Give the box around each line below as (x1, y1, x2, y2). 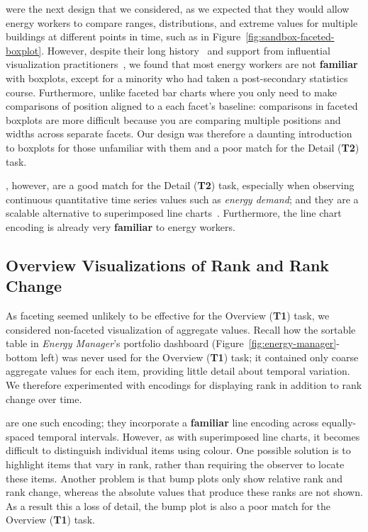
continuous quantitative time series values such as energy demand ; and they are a (6, 191, 359, 206)
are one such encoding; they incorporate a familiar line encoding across (6, 415, 319, 430)
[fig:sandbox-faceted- (245, 29, 335, 44)
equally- (322, 415, 357, 430)
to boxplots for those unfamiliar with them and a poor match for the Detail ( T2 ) (6, 140, 359, 154)
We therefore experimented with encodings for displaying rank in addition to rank (6, 378, 362, 392)
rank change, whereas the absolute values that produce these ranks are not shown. (6, 485, 363, 499)
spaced (6, 429, 35, 443)
